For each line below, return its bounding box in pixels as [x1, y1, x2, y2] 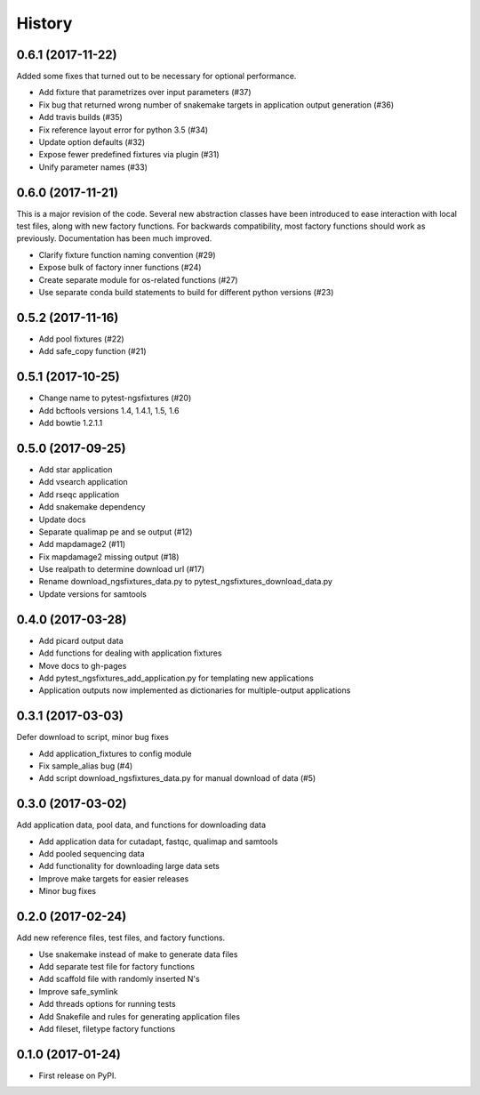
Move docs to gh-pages [38, 660, 127, 671]
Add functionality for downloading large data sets [38, 861, 220, 872]
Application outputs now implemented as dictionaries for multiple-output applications [38, 685, 351, 696]
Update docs [38, 514, 86, 525]
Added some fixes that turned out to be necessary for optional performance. [16, 71, 297, 82]
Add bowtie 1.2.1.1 [38, 418, 103, 429]
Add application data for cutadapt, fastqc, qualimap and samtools [38, 836, 279, 847]
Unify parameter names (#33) [38, 161, 148, 173]
